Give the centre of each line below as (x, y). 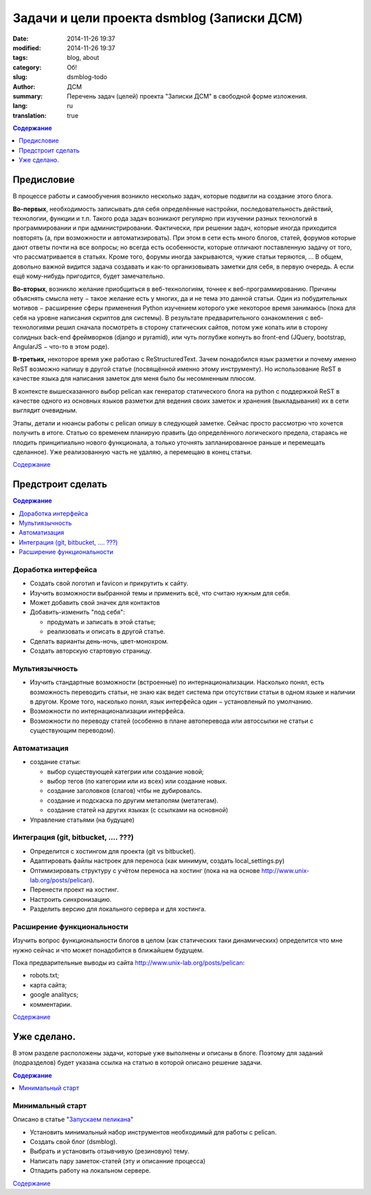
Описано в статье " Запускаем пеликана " (73, 1119)
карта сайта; (48, 985)
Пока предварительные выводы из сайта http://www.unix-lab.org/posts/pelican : (129, 963)
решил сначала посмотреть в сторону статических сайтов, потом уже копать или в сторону (192, 328)
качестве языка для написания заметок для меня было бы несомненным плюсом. (134, 379)
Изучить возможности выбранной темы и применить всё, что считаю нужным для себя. (160, 593)
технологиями (34, 328)
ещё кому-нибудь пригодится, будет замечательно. (89, 276)
